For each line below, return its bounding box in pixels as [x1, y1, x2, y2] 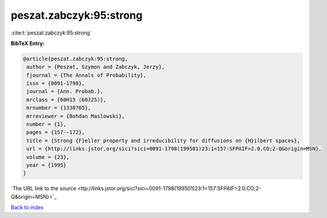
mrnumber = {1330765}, [26, 105, 92, 111]
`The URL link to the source [11, 185, 76, 192]
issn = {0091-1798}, [26, 80, 85, 87]
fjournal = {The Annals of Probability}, [26, 72, 147, 78]
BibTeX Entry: [11, 40, 45, 47]
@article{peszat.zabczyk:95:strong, [23, 56, 128, 62]
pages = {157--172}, [26, 129, 85, 136]
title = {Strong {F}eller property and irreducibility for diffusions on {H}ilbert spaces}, [26, 137, 301, 144]
